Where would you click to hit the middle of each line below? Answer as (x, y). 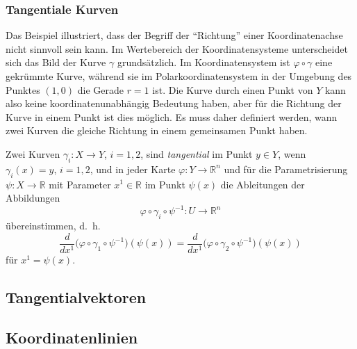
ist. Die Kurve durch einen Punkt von (233, 89)
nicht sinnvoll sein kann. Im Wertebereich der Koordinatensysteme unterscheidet (177, 48)
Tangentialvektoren (76, 297)
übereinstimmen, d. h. (53, 226)
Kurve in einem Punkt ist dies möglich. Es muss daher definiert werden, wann (172, 116)
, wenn (292, 153)
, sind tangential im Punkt (197, 153)
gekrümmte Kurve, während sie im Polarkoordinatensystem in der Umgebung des (179, 76)
